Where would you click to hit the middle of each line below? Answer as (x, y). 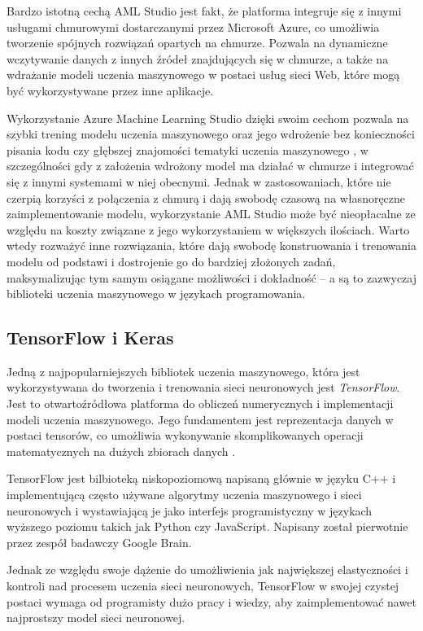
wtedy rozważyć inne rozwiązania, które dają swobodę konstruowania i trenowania (211, 245)
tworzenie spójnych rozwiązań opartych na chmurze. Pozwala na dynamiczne (197, 43)
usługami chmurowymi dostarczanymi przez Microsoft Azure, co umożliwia (193, 26)
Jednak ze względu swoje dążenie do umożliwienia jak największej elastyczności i (207, 570)
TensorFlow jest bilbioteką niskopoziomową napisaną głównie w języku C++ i (201, 478)
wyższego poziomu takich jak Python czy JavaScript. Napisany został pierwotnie (207, 526)
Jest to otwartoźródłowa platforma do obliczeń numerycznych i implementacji (200, 403)
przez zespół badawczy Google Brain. (99, 542)
